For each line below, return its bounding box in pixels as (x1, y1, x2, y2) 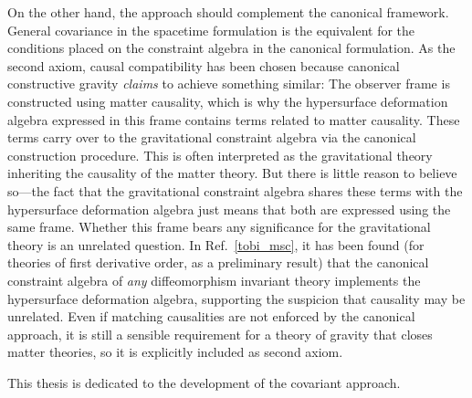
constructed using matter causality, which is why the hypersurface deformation (7, 91, 448, 110)
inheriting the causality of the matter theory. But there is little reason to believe (7, 163, 457, 183)
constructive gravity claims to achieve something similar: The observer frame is (7, 74, 450, 93)
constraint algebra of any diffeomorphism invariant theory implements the (7, 270, 421, 289)
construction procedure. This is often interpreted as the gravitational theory (7, 145, 433, 164)
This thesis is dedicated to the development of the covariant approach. (7, 372, 401, 392)
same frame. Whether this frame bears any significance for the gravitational (7, 217, 431, 236)
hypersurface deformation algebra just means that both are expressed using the (7, 199, 451, 218)
